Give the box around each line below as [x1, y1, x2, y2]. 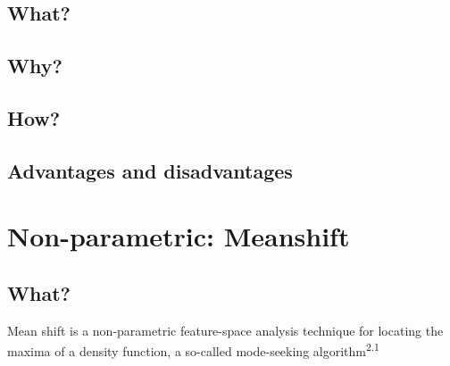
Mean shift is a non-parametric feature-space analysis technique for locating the [7, 320, 444, 339]
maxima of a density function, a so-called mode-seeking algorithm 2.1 [7, 339, 379, 360]
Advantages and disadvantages [7, 156, 293, 184]
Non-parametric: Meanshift [7, 218, 350, 254]
